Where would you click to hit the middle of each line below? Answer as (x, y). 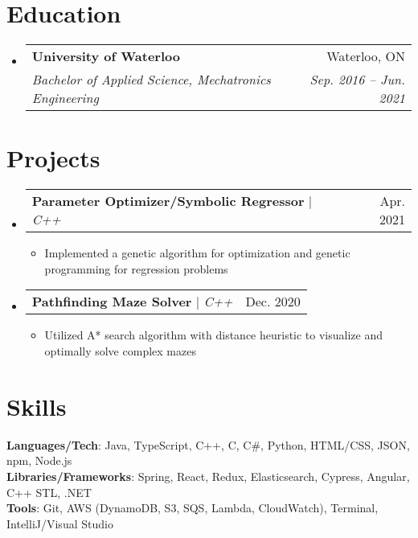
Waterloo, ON (366, 56)
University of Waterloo (106, 56)
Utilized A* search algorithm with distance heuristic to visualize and (214, 335)
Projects (53, 158)
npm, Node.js (39, 460)
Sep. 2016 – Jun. (357, 80)
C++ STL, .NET (49, 492)
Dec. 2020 (273, 302)
